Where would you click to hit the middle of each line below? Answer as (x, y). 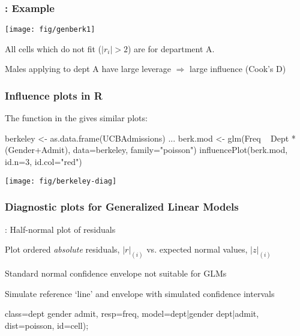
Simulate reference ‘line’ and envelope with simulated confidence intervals (140, 293)
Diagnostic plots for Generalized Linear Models (122, 207)
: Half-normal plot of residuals (60, 229)
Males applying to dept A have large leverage (88, 69)
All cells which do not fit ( (53, 48)
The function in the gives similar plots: (76, 118)
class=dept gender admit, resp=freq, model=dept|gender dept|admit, (132, 313)
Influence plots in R (54, 95)
